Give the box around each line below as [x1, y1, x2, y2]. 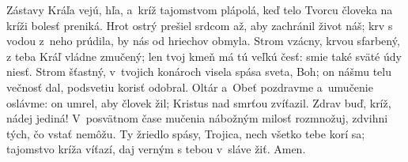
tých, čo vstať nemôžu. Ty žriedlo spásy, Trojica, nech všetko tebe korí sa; [6, 125, 365, 141]
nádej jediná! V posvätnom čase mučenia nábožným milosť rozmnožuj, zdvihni [6, 110, 388, 126]
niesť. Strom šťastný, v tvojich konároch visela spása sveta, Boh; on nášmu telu [6, 63, 391, 80]
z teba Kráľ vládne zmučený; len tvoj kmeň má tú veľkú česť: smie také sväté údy [6, 47, 402, 64]
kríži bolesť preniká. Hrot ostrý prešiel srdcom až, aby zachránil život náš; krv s [6, 17, 393, 33]
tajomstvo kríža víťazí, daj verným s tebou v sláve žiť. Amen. [6, 141, 306, 157]
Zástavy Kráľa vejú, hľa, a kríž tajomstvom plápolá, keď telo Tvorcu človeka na [6, 2, 393, 17]
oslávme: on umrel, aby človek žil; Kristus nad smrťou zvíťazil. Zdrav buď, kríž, [6, 94, 391, 111]
